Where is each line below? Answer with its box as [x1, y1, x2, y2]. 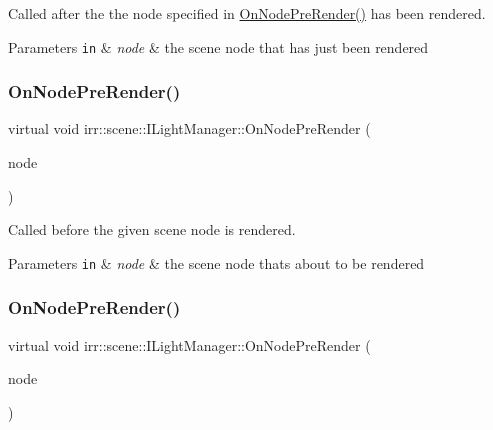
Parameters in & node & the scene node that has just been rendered [8, 36, 429, 57]
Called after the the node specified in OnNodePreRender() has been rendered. [8, 3, 486, 23]
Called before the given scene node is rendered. [8, 219, 296, 240]
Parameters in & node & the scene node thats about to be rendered [8, 252, 425, 273]
